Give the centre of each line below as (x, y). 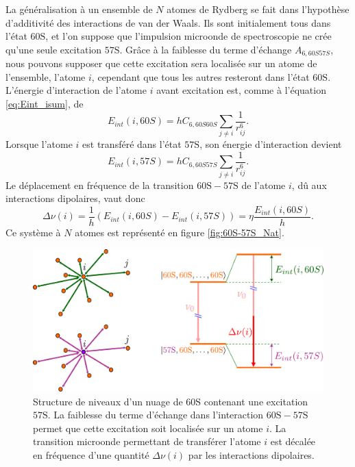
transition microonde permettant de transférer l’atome (147, 441)
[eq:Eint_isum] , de (45, 104)
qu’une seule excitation (54, 49)
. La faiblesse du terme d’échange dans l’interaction (156, 415)
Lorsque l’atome (39, 144)
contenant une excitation (256, 401)
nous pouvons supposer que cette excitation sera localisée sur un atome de (161, 63)
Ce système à (33, 232)
